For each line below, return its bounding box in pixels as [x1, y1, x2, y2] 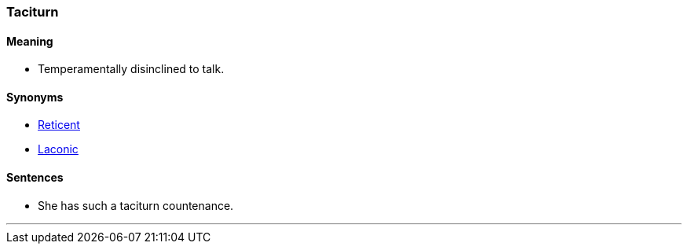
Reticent [38, 118, 80, 132]
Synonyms [6, 90, 64, 104]
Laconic [38, 142, 79, 156]
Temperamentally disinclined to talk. [38, 62, 225, 76]
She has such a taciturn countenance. [38, 198, 234, 212]
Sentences [6, 171, 64, 185]
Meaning [6, 34, 53, 48]
